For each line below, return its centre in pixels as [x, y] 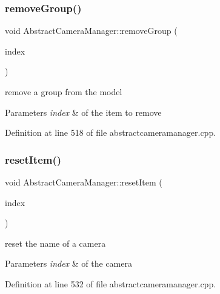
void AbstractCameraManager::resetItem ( [84, 182]
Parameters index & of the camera [68, 263]
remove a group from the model [64, 92]
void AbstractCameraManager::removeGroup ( [91, 31]
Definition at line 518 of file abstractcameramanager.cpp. [111, 132]
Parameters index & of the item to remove [83, 112]
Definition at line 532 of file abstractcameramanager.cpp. [111, 283]
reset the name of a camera [55, 243]
